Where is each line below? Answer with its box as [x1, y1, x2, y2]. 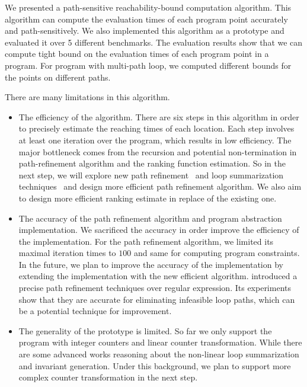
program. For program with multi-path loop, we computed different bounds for [5, 59, 292, 71]
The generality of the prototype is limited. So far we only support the [18, 324, 272, 337]
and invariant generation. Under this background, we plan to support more [18, 359, 291, 372]
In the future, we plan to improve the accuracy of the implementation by [18, 258, 283, 270]
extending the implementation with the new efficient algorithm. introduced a [18, 270, 298, 282]
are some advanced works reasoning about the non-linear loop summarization [18, 348, 299, 360]
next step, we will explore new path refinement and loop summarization [18, 168, 284, 181]
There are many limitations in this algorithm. [5, 91, 170, 103]
